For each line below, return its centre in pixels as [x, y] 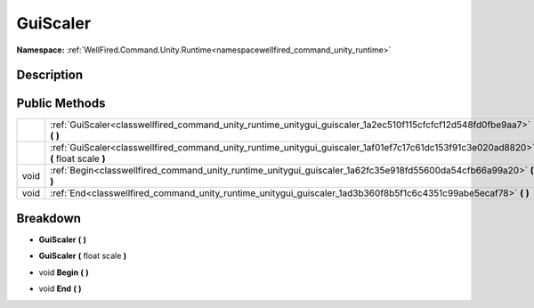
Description [50, 75]
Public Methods [61, 104]
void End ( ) [60, 288]
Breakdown [49, 218]
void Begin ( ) [64, 272]
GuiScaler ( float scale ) [83, 256]
